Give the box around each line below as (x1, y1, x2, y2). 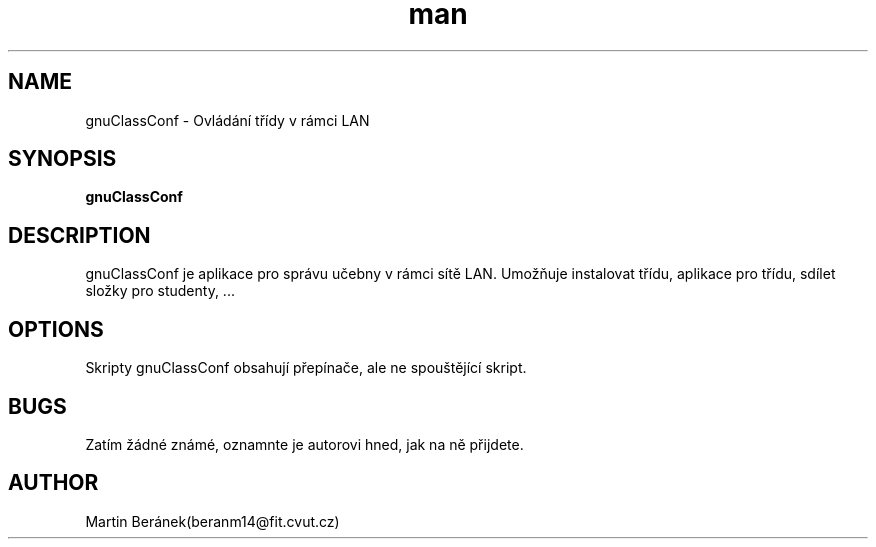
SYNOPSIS (8, 146, 117, 172)
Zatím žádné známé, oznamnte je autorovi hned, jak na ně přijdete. (85, 435, 524, 453)
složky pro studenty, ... (85, 282, 235, 300)
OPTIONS (8, 316, 104, 342)
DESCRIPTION (8, 222, 151, 248)
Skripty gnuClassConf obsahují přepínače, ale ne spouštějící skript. (85, 359, 527, 377)
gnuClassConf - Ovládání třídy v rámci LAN (85, 111, 370, 129)
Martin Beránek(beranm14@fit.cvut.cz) (85, 512, 340, 530)
